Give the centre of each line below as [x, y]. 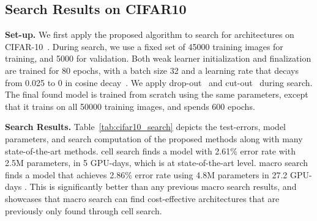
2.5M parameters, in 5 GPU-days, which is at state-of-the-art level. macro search [157, 163]
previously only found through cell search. [84, 210]
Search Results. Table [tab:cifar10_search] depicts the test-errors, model [146, 127]
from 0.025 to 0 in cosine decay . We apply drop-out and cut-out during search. [159, 82]
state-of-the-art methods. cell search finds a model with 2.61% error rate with [150, 150]
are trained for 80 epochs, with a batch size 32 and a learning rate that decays [152, 70]
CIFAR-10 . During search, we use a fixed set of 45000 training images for [144, 46]
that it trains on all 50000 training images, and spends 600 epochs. [130, 106]
